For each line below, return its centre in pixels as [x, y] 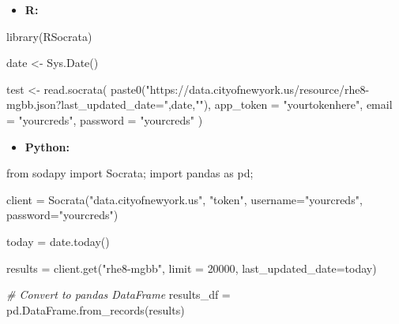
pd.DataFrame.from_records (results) [96, 309]
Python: [47, 146]
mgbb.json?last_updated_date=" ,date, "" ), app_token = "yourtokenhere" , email [199, 104]
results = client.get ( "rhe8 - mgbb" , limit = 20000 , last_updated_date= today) [192, 268]
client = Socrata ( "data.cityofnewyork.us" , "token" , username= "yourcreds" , [184, 199]
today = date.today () [58, 241]
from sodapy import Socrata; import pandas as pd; [130, 173]
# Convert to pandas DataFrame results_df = [119, 294]
